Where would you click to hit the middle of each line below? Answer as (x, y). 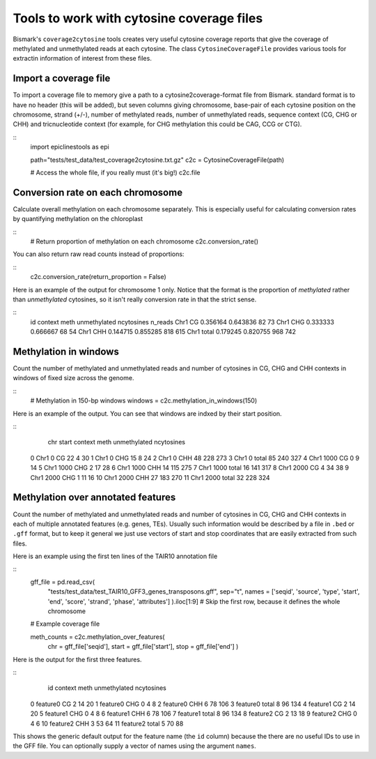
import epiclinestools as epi (70, 147)
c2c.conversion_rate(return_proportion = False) (98, 277)
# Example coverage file (65, 624)
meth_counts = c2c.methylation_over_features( (97, 637)
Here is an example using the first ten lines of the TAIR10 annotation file (115, 556)
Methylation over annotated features (94, 498)
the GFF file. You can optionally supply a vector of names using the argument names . (135, 746)
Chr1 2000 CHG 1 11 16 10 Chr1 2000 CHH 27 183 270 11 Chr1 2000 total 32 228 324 (150, 477)
